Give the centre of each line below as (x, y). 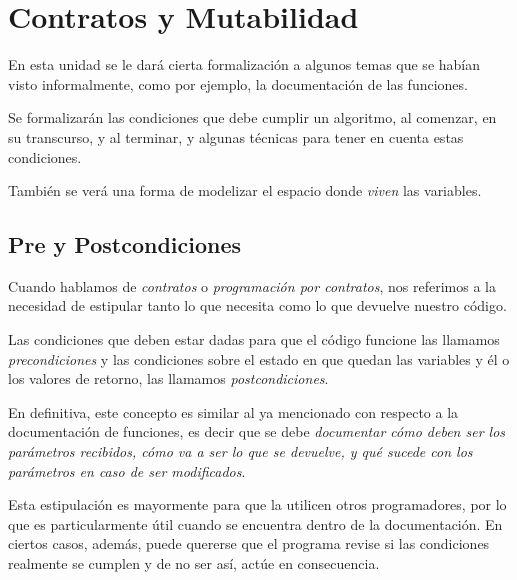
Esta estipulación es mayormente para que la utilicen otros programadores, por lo (257, 504)
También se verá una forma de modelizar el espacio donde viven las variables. (245, 190)
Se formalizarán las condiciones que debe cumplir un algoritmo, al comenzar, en (252, 117)
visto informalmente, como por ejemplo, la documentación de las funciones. (238, 83)
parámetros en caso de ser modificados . (127, 470)
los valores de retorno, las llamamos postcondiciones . (168, 378)
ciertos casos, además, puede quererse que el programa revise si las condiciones (249, 543)
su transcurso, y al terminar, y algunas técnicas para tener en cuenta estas (236, 136)
